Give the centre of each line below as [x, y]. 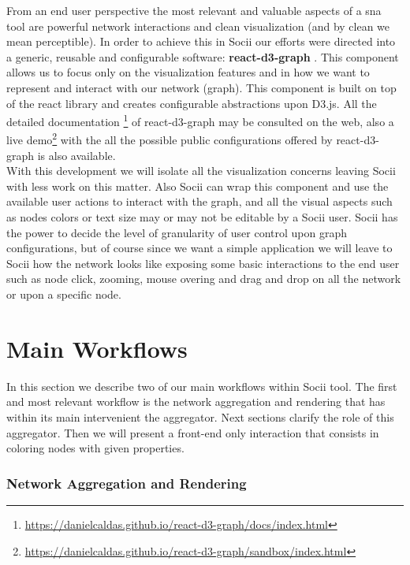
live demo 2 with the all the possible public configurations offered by [170, 139]
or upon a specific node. [64, 294]
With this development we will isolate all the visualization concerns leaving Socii [201, 171]
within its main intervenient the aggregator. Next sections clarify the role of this [200, 416]
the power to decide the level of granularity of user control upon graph [177, 232]
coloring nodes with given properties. [95, 448]
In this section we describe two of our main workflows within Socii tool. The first [202, 386]
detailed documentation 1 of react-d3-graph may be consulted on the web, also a [200, 120]
